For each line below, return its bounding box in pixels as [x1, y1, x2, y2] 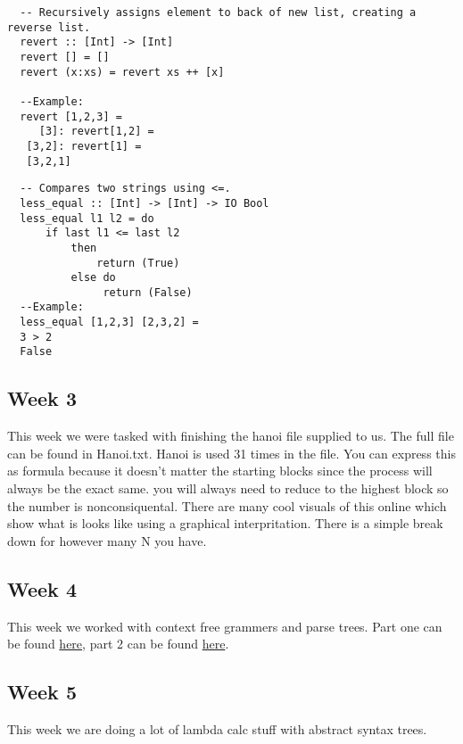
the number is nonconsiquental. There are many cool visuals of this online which [7, 496, 447, 515]
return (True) [96, 256, 180, 269]
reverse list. [7, 21, 91, 34]
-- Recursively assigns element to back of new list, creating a [20, 6, 417, 19]
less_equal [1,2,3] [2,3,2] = [20, 316, 199, 329]
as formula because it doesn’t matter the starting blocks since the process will [7, 461, 433, 480]
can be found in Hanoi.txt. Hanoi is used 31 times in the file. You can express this [7, 443, 456, 462]
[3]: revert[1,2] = [38, 125, 154, 138]
